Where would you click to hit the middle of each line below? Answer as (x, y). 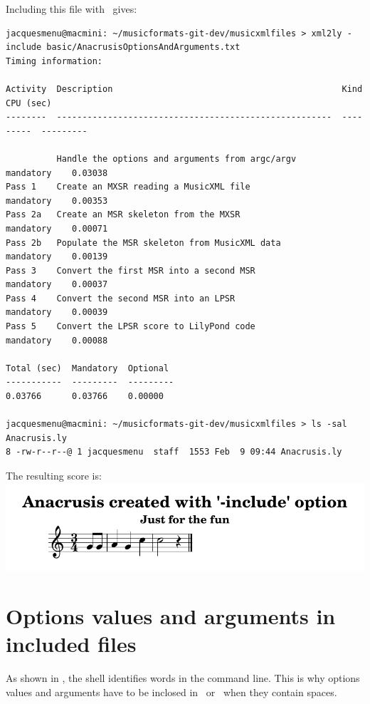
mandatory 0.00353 (57, 201)
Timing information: (54, 61)
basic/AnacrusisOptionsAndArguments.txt (143, 47)
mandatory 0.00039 (57, 312)
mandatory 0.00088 (57, 340)
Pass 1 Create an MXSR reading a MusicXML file (128, 187)
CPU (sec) (29, 103)
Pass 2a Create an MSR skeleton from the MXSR (123, 215)
